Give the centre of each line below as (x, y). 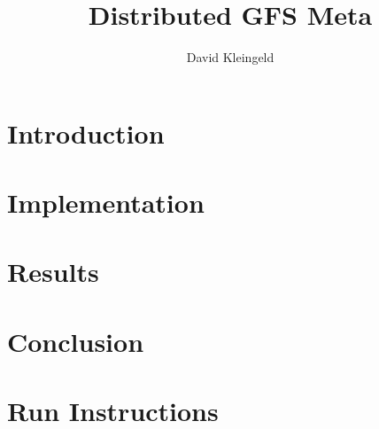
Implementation (106, 203)
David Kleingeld (230, 57)
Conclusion (76, 341)
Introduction (86, 133)
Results (53, 272)
